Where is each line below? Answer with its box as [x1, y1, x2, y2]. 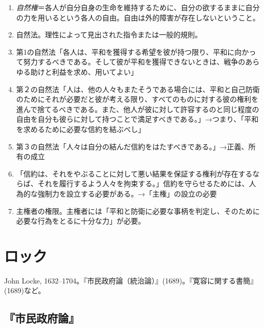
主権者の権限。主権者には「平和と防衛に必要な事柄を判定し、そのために [16, 205, 260, 216]
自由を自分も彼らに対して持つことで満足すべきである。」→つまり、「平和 [16, 114, 259, 124]
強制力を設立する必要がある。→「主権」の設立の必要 [37, 188, 217, 199]
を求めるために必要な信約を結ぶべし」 [16, 123, 145, 134]
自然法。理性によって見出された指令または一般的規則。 [16, 29, 202, 40]
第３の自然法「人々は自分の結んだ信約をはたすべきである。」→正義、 [16, 141, 249, 151]
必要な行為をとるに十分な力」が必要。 [16, 215, 145, 226]
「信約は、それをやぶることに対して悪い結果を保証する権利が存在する [16, 168, 253, 179]
